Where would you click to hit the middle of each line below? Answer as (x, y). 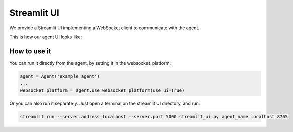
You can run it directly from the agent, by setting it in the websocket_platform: (90, 63)
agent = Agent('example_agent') (60, 76)
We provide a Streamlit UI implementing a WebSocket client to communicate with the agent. (104, 28)
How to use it (30, 51)
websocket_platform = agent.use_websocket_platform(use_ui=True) (102, 90)
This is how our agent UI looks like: (46, 37)
